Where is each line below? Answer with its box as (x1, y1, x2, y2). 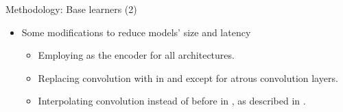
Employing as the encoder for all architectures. (38, 48, 235, 62)
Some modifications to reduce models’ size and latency (21, 25, 251, 39)
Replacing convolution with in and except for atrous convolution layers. (38, 70, 338, 85)
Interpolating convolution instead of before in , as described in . (38, 94, 306, 108)
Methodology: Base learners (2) (5, 2, 137, 16)
